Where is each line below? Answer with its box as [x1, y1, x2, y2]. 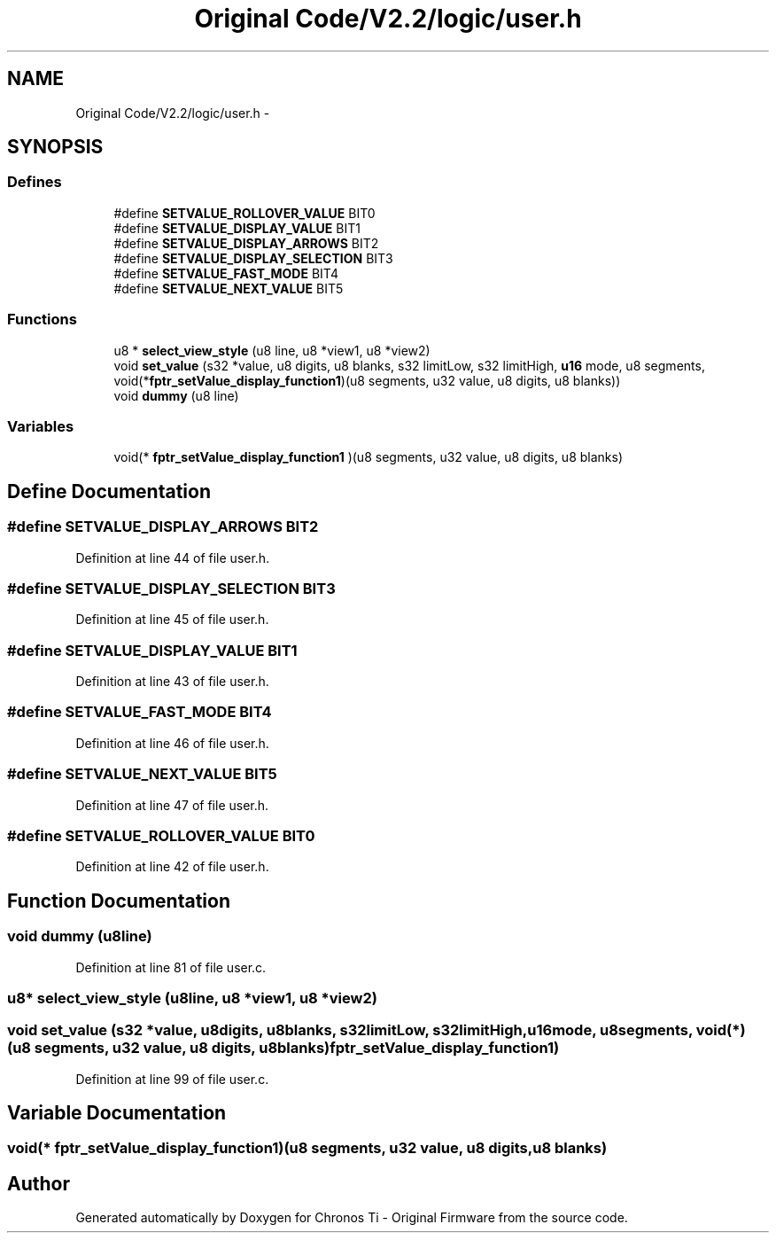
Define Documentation [7, 480, 211, 503]
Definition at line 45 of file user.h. [75, 612, 269, 628]
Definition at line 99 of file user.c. [75, 1071, 269, 1087]
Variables [7, 417, 74, 435]
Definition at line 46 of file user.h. [75, 735, 269, 751]
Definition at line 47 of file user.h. [75, 797, 269, 813]
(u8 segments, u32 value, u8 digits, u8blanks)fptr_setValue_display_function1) [7, 1039, 560, 1057]
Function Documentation [7, 889, 230, 912]
